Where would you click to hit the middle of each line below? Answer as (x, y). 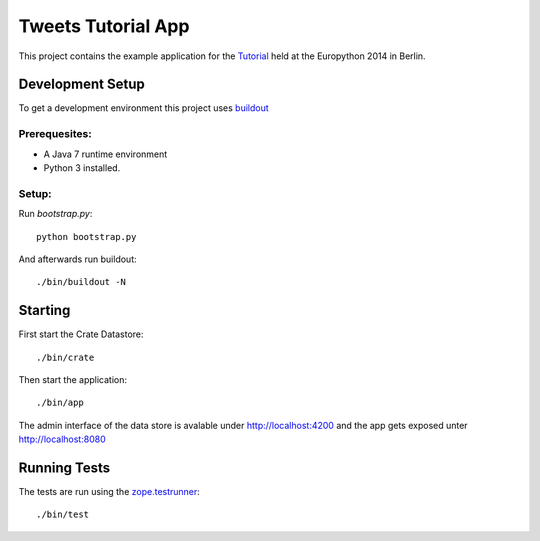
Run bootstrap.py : (55, 214)
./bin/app (60, 403)
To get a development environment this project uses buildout (143, 108)
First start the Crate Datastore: (81, 334)
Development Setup (81, 84)
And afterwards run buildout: (77, 259)
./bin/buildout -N (81, 282)
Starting (44, 310)
